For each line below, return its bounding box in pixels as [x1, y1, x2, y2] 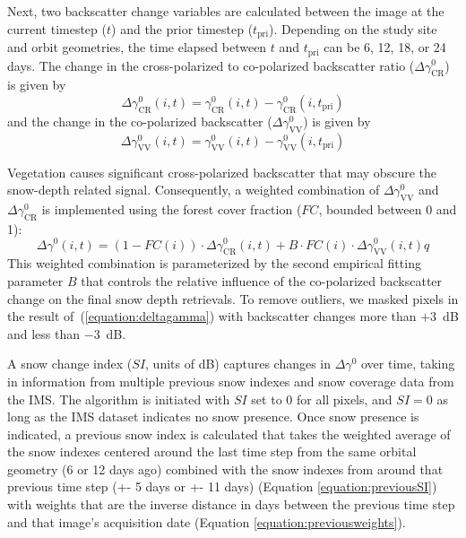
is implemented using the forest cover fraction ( [41, 200, 302, 219]
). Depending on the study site [268, 19, 437, 38]
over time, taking [360, 354, 455, 373]
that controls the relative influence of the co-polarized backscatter [81, 271, 443, 290]
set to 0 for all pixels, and [251, 389, 393, 408]
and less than [7, 324, 81, 343]
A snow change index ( [7, 354, 133, 373]
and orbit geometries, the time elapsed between [7, 38, 267, 56]
